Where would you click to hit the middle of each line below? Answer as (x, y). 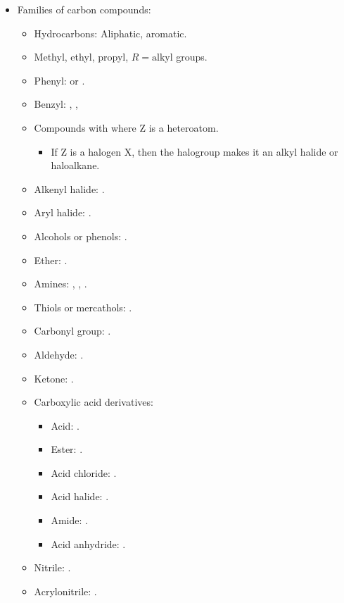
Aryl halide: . (63, 212)
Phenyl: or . (59, 80)
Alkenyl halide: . (69, 188)
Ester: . (67, 449)
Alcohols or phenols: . (81, 236)
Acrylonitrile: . (65, 591)
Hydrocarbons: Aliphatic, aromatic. (110, 33)
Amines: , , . (60, 284)
